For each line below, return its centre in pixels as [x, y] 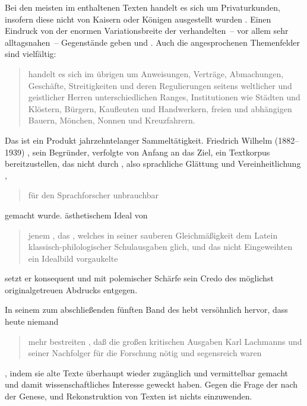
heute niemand [32, 321]
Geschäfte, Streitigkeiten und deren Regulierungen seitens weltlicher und [160, 85]
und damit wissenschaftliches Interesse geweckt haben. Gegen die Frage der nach [151, 384]
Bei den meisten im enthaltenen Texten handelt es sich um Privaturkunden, [143, 7]
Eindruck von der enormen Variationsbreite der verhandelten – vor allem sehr [147, 31]
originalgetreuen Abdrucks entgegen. [71, 289]
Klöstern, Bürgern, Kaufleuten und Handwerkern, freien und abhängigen [160, 108]
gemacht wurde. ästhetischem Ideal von [76, 215]
